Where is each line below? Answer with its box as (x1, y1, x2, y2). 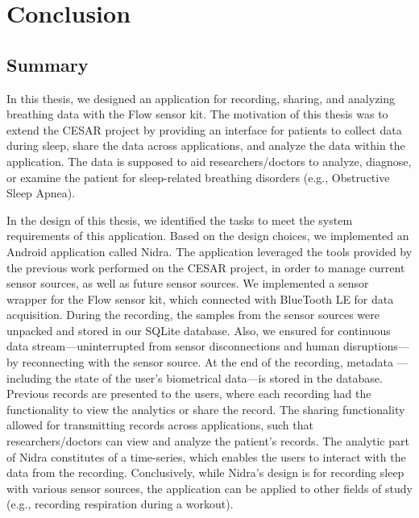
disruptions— (342, 338, 409, 354)
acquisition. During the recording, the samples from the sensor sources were (6, 306, 380, 323)
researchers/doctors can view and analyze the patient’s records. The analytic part (6, 433, 409, 450)
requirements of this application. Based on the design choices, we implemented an (6, 227, 409, 244)
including (6, 369, 52, 386)
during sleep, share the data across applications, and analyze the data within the (6, 137, 405, 154)
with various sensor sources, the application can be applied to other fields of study (6, 479, 413, 496)
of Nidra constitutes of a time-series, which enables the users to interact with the (6, 448, 406, 465)
